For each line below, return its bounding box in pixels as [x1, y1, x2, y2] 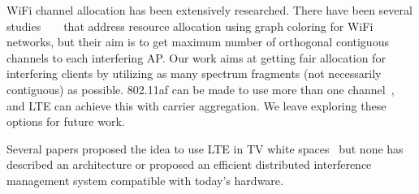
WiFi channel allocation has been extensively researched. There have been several [6, 2, 413, 18]
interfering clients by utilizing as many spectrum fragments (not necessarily [6, 65, 382, 82]
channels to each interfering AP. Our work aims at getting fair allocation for [6, 49, 386, 66]
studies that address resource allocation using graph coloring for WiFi [6, 17, 374, 34]
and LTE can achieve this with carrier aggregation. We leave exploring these [6, 97, 387, 114]
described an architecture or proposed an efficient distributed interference [6, 156, 372, 173]
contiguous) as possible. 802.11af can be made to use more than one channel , [6, 80, 395, 97]
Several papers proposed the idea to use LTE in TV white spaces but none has [6, 140, 404, 157]
